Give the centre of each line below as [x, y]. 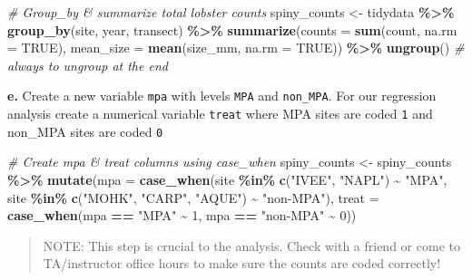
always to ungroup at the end [88, 65]
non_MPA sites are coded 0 [85, 131]
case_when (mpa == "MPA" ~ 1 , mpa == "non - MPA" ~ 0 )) [182, 215]
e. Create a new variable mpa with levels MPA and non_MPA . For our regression [222, 96]
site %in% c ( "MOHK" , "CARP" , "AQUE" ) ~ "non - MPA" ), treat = [193, 197]
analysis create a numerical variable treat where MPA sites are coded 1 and [220, 114]
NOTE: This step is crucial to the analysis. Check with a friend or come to [251, 245]
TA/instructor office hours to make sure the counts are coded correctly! [242, 263]
